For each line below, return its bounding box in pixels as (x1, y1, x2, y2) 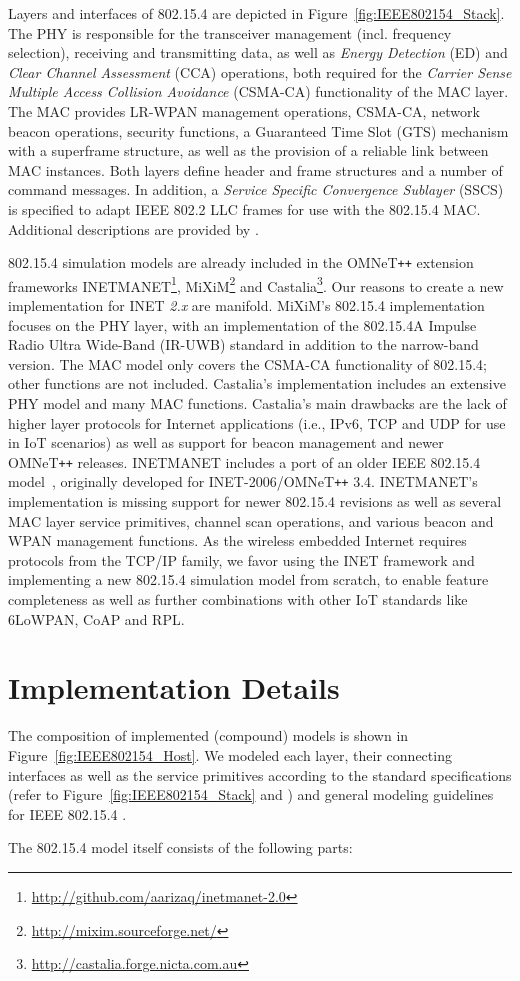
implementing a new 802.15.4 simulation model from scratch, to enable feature (8, 569, 489, 590)
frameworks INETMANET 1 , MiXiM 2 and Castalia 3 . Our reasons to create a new (8, 272, 504, 296)
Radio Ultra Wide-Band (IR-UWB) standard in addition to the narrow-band (8, 334, 479, 355)
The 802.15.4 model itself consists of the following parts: (8, 837, 353, 858)
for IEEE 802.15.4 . (8, 803, 127, 824)
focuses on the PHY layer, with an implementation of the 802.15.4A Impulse (8, 314, 477, 335)
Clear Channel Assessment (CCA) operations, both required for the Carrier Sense (8, 61, 512, 82)
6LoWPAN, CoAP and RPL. (8, 608, 185, 629)
